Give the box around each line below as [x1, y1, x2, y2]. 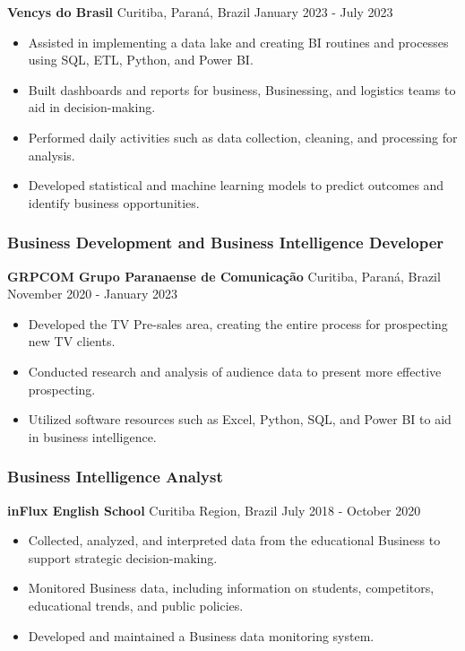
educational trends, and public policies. [28, 595, 244, 614]
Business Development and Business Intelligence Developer [7, 231, 444, 254]
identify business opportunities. [28, 193, 200, 212]
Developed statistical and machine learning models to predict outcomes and [28, 176, 444, 195]
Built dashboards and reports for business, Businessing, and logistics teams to [28, 80, 456, 99]
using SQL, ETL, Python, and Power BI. [28, 50, 254, 69]
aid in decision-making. [28, 98, 156, 117]
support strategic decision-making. [28, 548, 218, 567]
